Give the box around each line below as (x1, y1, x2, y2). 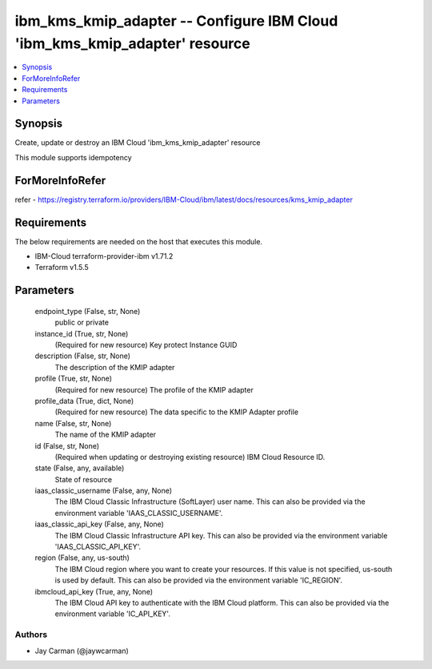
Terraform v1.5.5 (34, 263, 90, 272)
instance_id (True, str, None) (34, 328, 129, 338)
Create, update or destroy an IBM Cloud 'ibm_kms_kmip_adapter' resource (14, 138, 261, 147)
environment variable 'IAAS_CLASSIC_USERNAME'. (54, 508, 223, 518)
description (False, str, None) (34, 351, 131, 361)
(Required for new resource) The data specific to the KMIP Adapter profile (54, 407, 299, 417)
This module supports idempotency (14, 152, 132, 162)
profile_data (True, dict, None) (34, 396, 134, 405)
